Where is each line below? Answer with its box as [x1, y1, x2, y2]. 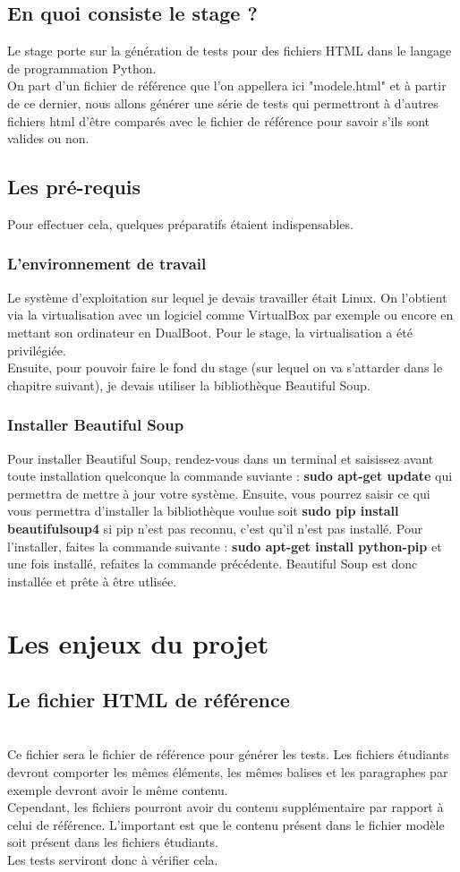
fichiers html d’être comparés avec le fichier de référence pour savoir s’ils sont [7, 111, 430, 130]
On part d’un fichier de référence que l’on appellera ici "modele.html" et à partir [7, 76, 447, 95]
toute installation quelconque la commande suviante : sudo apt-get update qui [7, 466, 453, 485]
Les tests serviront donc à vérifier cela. [7, 851, 218, 869]
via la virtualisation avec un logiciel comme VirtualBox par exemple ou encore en [7, 305, 454, 324]
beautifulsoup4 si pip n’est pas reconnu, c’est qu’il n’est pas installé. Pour [7, 518, 423, 537]
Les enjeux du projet [7, 624, 269, 661]
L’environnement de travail [7, 252, 207, 275]
